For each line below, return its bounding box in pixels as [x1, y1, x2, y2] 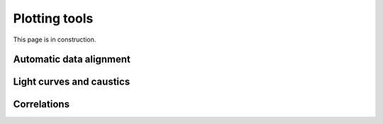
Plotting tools [13, 11, 94, 26]
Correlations [13, 99, 70, 111]
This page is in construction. [13, 35, 96, 44]
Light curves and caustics [13, 76, 131, 88]
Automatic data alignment [13, 54, 131, 66]
